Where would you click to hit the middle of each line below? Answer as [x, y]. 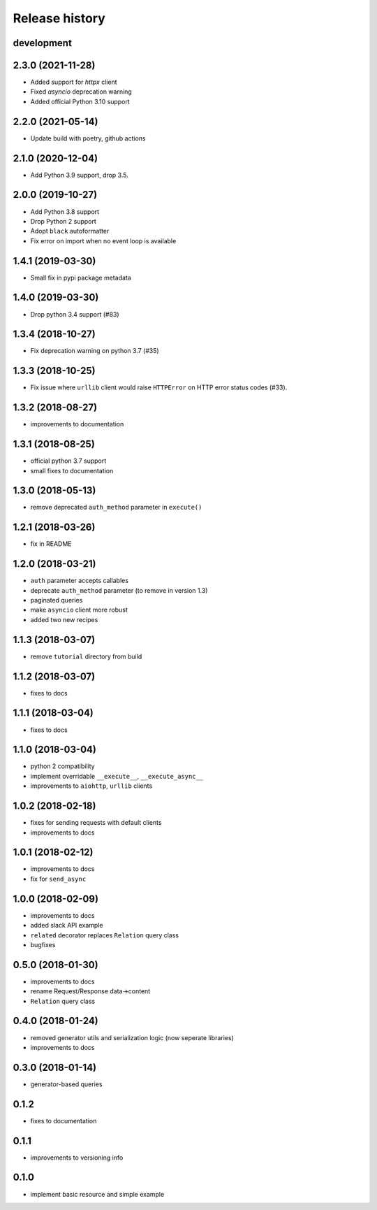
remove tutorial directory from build [86, 656]
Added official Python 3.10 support [80, 101]
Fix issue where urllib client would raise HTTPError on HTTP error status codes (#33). [159, 387]
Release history [59, 18]
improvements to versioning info [77, 1158]
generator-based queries [66, 1084]
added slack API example [67, 925]
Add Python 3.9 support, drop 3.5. [79, 175]
